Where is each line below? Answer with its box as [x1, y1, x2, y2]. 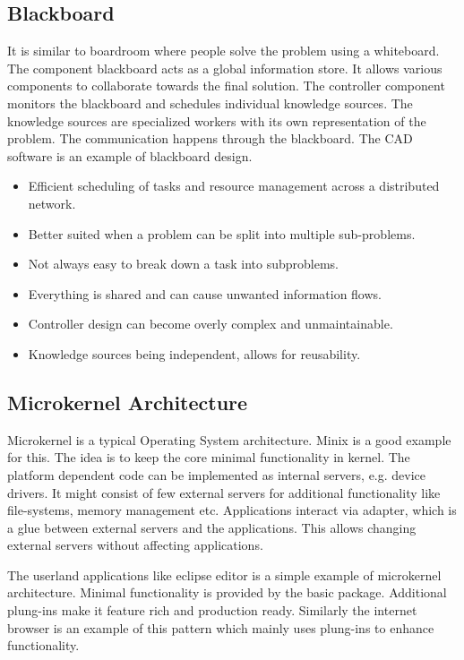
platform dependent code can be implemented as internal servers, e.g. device [7, 465, 426, 484]
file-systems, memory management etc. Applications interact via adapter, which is [7, 501, 457, 519]
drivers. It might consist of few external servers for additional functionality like [7, 483, 441, 501]
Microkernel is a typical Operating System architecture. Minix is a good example [7, 430, 451, 449]
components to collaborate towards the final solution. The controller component [7, 76, 445, 95]
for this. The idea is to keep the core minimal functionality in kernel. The [7, 448, 410, 467]
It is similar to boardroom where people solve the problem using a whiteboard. [7, 41, 440, 60]
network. [28, 193, 76, 212]
